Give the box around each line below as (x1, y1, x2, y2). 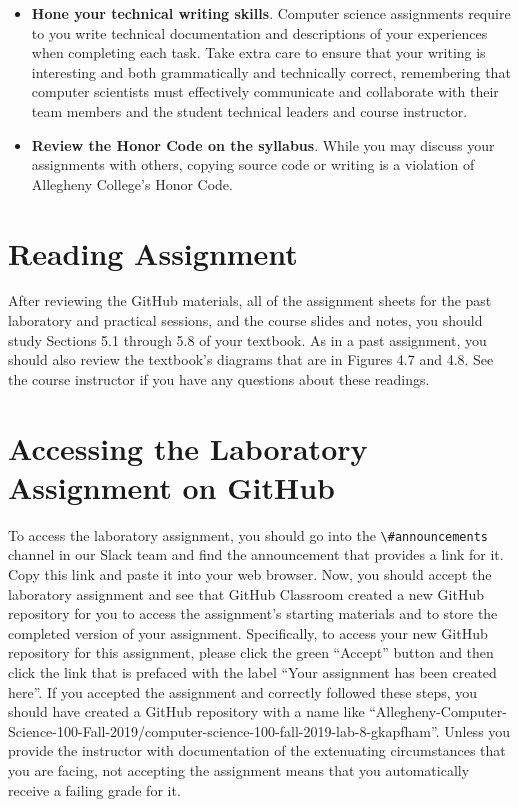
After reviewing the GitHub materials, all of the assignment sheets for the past (8, 290, 492, 311)
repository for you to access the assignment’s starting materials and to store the (8, 603, 498, 624)
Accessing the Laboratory (8, 427, 368, 468)
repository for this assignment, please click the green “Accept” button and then (8, 642, 494, 663)
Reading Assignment (8, 232, 298, 273)
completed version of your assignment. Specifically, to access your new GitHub (8, 622, 488, 643)
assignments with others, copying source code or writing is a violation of (31, 154, 475, 175)
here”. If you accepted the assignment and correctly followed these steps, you (8, 681, 478, 702)
